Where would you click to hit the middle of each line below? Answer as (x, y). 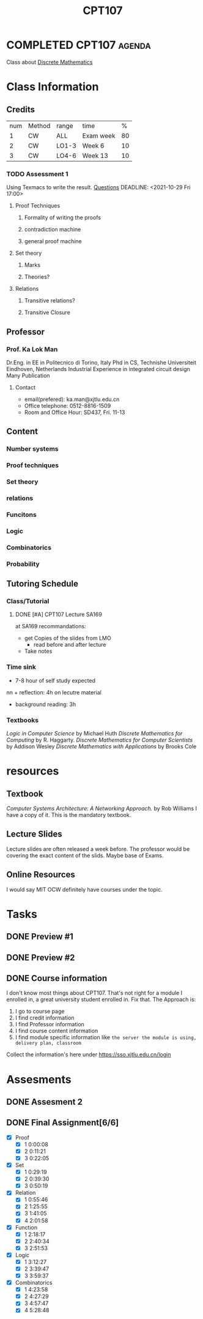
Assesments (39, 1079)
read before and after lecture (70, 645)
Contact (25, 387)
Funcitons (21, 514)
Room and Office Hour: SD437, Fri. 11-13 (75, 412)
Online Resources (41, 875)
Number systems (33, 449)
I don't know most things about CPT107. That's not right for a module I (94, 993)
